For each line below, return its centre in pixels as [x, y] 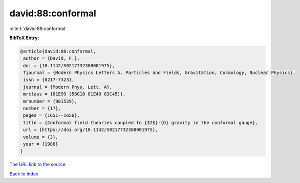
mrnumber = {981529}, [50, 101]
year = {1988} [41, 144]
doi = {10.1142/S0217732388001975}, [69, 66]
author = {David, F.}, [52, 58]
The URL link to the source [38, 164]
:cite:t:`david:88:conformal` [38, 29]
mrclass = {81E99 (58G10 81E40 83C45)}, [74, 94]
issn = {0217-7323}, [49, 80]
